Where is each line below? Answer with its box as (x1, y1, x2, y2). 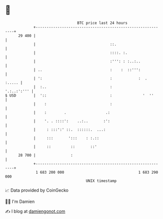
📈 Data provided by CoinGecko (5, 187, 69, 193)
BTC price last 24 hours (77, 20, 128, 25)
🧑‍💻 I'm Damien (5, 199, 35, 204)
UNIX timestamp (85, 178, 117, 183)
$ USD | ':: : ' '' (5, 93, 154, 98)
